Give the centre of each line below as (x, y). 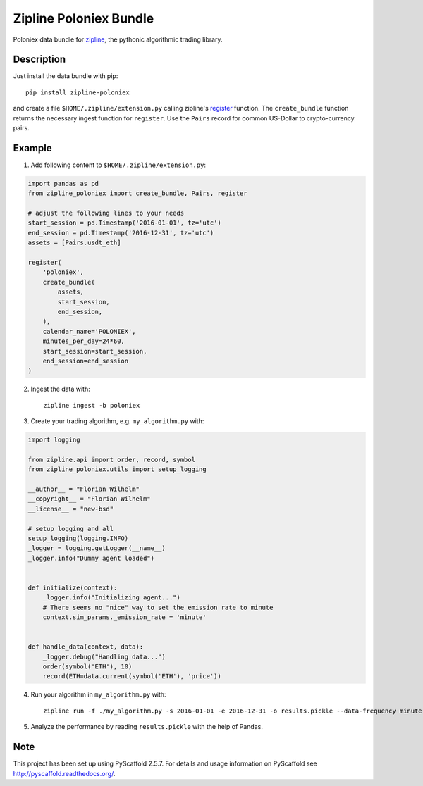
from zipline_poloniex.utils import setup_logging (117, 469)
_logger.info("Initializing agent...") (112, 598)
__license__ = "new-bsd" (71, 509)
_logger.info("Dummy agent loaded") (91, 558)
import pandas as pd (63, 183)
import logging (54, 440)
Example (32, 148)
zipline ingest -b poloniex (92, 405)
